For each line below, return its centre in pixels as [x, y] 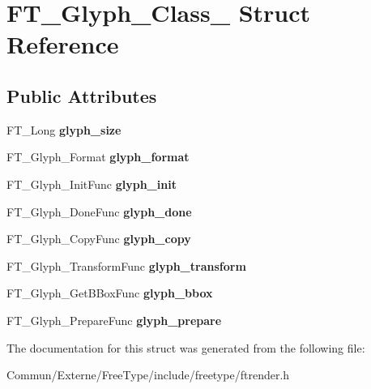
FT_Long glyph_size [64, 129]
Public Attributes [82, 95]
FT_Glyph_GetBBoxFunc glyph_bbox [110, 293]
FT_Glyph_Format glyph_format [98, 157]
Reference [63, 44]
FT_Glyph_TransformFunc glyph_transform [126, 265]
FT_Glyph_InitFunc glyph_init [92, 184]
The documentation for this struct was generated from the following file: [186, 347]
